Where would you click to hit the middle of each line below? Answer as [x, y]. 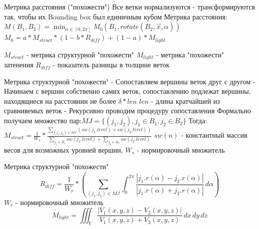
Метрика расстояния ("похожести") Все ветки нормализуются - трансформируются [130, 6]
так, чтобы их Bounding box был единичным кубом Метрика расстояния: [116, 16]
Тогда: [198, 120]
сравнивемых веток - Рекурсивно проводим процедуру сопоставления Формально [128, 111]
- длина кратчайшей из [185, 101]
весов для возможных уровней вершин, [64, 149]
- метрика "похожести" [190, 54]
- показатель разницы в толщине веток [111, 65]
